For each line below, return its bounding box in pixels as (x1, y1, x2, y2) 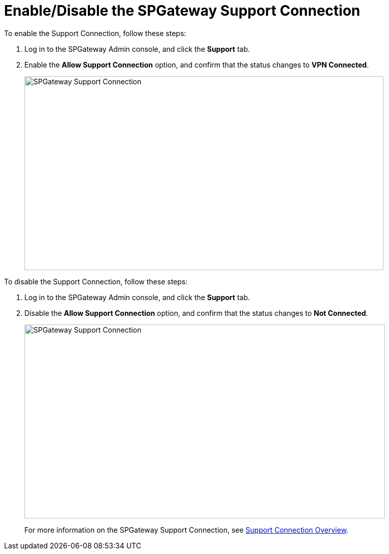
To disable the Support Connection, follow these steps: (4, 277, 188, 286)
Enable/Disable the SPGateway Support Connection (4, 2, 361, 19)
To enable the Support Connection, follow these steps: (4, 28, 186, 38)
